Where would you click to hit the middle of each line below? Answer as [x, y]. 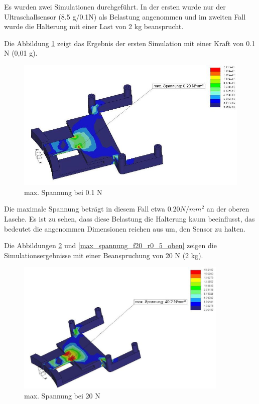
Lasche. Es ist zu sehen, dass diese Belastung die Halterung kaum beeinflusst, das [129, 218]
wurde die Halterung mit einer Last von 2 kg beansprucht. [94, 26]
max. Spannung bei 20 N [62, 395]
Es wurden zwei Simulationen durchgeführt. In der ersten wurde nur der [115, 7]
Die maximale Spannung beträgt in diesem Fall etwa [85, 209]
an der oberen [228, 209]
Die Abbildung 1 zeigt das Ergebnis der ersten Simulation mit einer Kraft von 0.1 [130, 43]
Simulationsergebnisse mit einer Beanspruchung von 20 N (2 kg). [104, 255]
